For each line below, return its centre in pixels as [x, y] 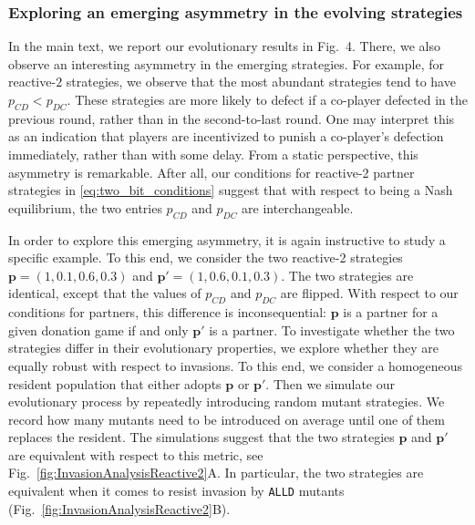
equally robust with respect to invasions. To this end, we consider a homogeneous [236, 365]
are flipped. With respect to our [369, 293]
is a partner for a [391, 312]
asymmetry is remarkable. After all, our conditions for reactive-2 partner [212, 172]
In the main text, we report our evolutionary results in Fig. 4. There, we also [224, 46]
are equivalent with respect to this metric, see [136, 454]
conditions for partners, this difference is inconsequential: [168, 312]
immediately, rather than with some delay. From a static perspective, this [213, 154]
